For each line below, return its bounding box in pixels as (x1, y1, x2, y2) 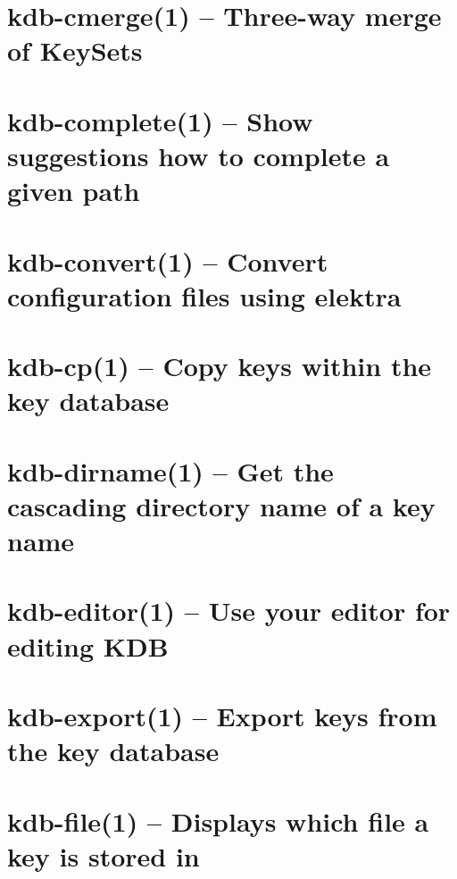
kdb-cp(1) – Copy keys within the (7, 347, 432, 384)
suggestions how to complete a (7, 137, 390, 173)
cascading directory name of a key (7, 487, 436, 523)
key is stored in (7, 837, 200, 874)
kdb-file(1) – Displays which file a (7, 802, 429, 839)
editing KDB (7, 627, 169, 664)
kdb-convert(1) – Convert (7, 242, 328, 279)
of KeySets (7, 32, 143, 69)
